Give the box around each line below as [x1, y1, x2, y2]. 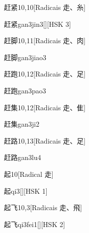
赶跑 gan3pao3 [4, 85, 46, 95]
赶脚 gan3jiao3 [4, 52, 46, 62]
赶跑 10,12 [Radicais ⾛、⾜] [4, 69, 86, 79]
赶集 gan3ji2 [4, 119, 39, 129]
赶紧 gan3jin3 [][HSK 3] [4, 18, 71, 29]
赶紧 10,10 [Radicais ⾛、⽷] [4, 2, 86, 12]
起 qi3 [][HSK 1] [4, 185, 48, 196]
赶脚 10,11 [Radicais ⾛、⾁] [4, 35, 86, 46]
